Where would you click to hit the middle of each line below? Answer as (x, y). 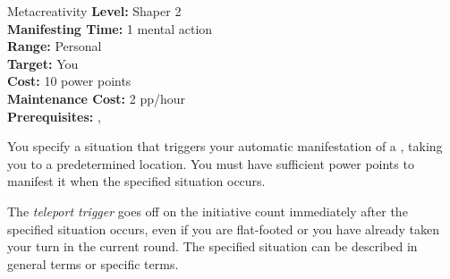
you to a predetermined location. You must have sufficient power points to (211, 163)
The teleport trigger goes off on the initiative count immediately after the (208, 211)
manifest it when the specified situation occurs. (136, 181)
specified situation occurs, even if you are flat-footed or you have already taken (223, 228)
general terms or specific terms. (93, 263)
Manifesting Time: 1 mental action (110, 28)
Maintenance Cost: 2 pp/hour (97, 98)
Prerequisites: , (54, 116)
